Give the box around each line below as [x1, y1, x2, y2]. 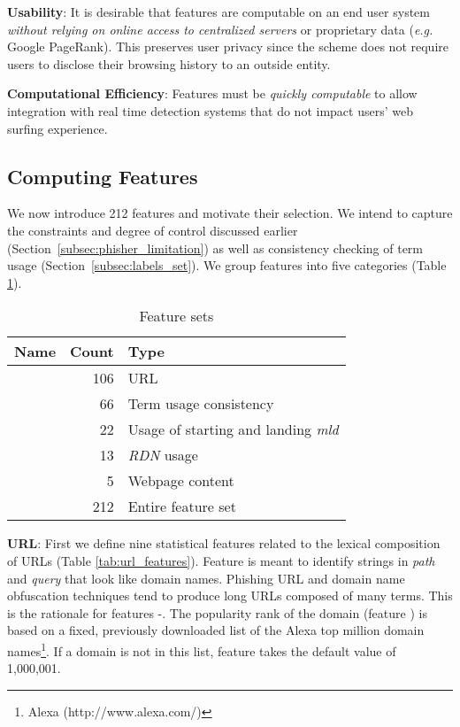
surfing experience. [7, 119, 108, 137]
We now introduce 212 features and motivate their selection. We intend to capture [7, 204, 453, 222]
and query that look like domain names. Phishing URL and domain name [7, 568, 405, 587]
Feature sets [139, 305, 214, 327]
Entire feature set [127, 496, 236, 517]
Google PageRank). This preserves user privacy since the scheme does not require [7, 37, 448, 56]
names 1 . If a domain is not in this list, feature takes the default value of [7, 638, 396, 660]
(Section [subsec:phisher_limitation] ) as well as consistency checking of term [7, 238, 423, 257]
